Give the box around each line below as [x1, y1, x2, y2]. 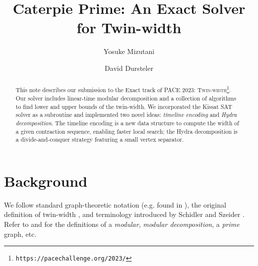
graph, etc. [4, 228, 37, 239]
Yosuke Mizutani [103, 46, 155, 56]
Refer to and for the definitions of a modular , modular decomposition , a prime [4, 218, 240, 229]
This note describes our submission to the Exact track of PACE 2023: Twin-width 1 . [15, 84, 231, 94]
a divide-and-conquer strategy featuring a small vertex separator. [15, 135, 184, 144]
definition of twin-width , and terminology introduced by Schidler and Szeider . [4, 209, 245, 219]
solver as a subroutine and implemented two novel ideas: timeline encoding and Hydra [15, 110, 237, 119]
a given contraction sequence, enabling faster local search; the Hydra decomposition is [15, 127, 238, 135]
